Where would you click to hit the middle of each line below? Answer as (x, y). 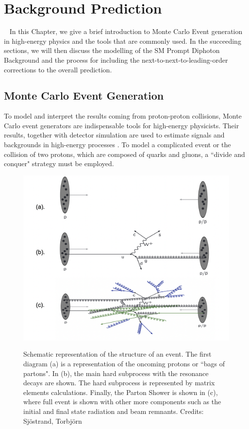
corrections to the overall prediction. (58, 69)
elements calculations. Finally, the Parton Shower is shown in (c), (121, 392)
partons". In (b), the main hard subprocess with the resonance (116, 373)
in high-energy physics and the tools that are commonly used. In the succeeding (123, 41)
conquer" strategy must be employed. (59, 163)
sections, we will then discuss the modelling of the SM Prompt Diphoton (112, 50)
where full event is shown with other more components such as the (122, 402)
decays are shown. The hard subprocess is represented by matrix (119, 383)
